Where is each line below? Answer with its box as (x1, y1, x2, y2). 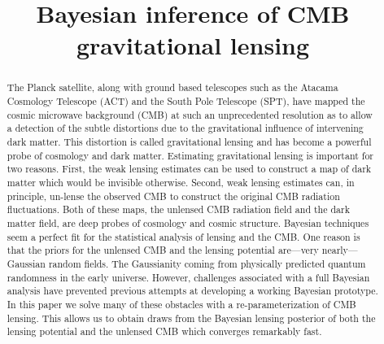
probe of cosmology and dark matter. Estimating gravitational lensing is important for (7, 148, 374, 162)
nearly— (321, 243, 358, 257)
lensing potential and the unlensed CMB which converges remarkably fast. (7, 324, 322, 338)
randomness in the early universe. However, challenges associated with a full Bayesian (7, 270, 370, 284)
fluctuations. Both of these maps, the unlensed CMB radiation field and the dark (7, 202, 350, 216)
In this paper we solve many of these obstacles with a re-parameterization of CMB (7, 297, 356, 311)
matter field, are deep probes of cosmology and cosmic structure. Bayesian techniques (7, 216, 369, 229)
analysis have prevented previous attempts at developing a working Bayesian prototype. (7, 284, 378, 298)
